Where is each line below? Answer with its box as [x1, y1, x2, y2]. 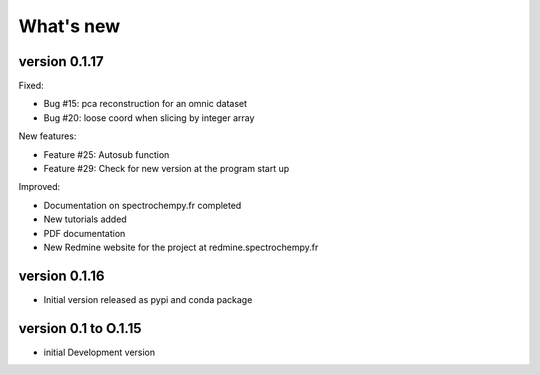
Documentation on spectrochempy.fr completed [43, 199, 242, 211]
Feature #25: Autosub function [43, 148, 170, 160]
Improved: [18, 181, 61, 193]
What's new [18, 15, 121, 37]
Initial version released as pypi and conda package [43, 293, 253, 305]
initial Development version [43, 346, 156, 358]
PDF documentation [43, 227, 126, 239]
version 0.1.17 [18, 53, 104, 70]
